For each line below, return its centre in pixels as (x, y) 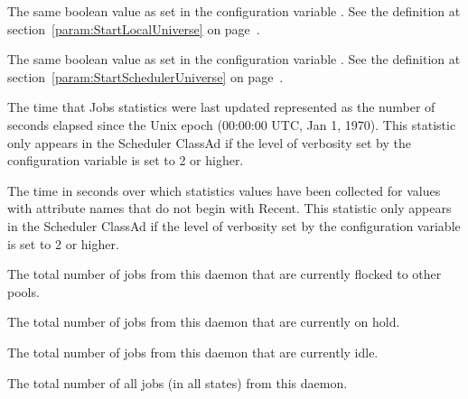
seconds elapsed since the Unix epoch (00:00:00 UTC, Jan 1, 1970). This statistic (232, 124)
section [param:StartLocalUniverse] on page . (134, 28)
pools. (23, 291)
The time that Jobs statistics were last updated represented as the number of (221, 107)
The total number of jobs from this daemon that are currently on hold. (204, 322)
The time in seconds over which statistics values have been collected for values (224, 190)
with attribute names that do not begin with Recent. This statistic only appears (229, 208)
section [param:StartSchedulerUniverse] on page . (145, 76)
